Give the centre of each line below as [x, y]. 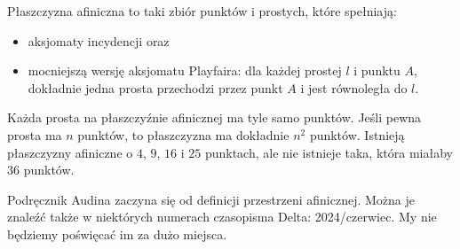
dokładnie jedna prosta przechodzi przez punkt [155, 87]
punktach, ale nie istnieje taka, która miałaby [329, 152]
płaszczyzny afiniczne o [70, 152]
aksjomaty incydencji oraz [99, 40]
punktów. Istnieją [357, 134]
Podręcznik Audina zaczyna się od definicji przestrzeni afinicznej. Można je [211, 199]
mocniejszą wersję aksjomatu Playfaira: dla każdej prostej [185, 70]
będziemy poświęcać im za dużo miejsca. [117, 233]
